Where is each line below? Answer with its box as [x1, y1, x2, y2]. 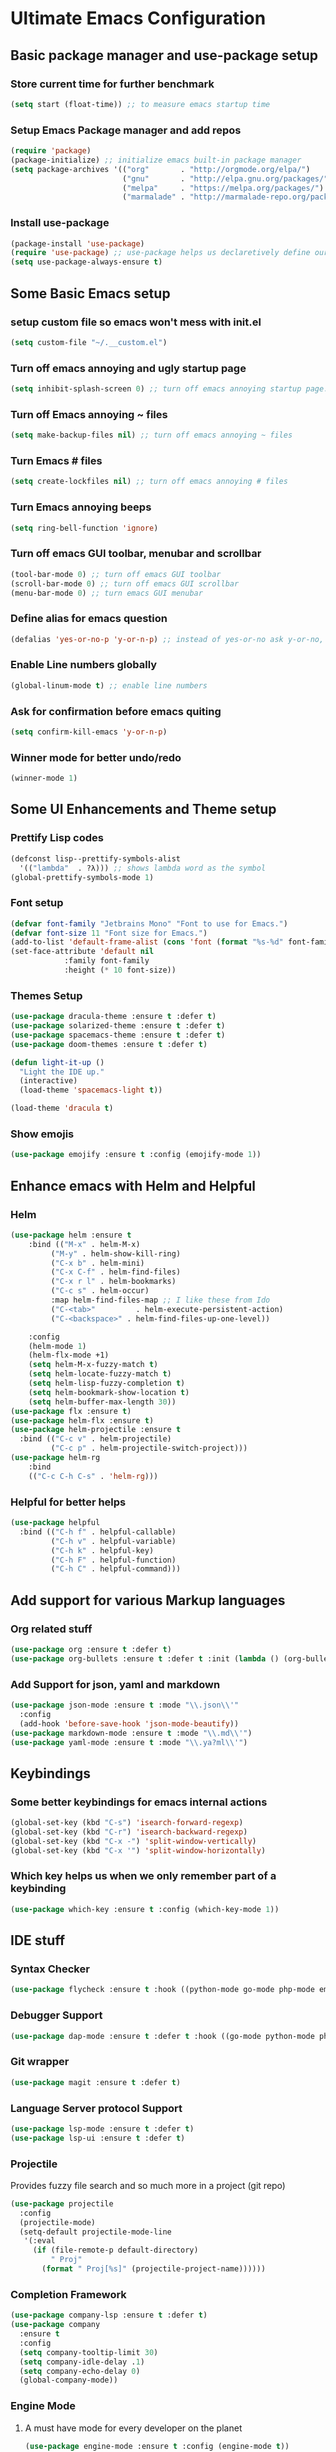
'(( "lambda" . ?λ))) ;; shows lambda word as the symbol [19, 863, 267, 873]
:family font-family [63, 956, 150, 966]
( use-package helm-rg [10, 1453, 101, 1463]
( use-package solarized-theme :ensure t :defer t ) [10, 1021, 226, 1031]
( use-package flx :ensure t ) [10, 1406, 132, 1416]
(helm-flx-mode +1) [28, 1350, 110, 1361]
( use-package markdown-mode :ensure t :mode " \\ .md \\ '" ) [10, 1728, 253, 1738]
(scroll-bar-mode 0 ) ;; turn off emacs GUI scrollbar [10, 578, 240, 589]
